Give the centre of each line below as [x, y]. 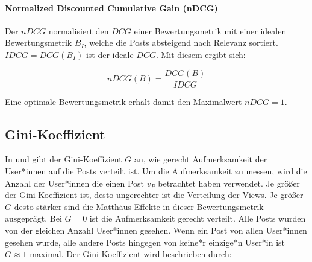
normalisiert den [79, 30]
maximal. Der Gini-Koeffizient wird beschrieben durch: [131, 254]
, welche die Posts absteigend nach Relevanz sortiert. [181, 43]
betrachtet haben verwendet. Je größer [229, 183]
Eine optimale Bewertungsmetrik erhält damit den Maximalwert [123, 101]
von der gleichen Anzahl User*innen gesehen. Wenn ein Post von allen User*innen [156, 230]
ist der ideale [110, 54]
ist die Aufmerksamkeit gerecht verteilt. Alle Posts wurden [198, 218]
